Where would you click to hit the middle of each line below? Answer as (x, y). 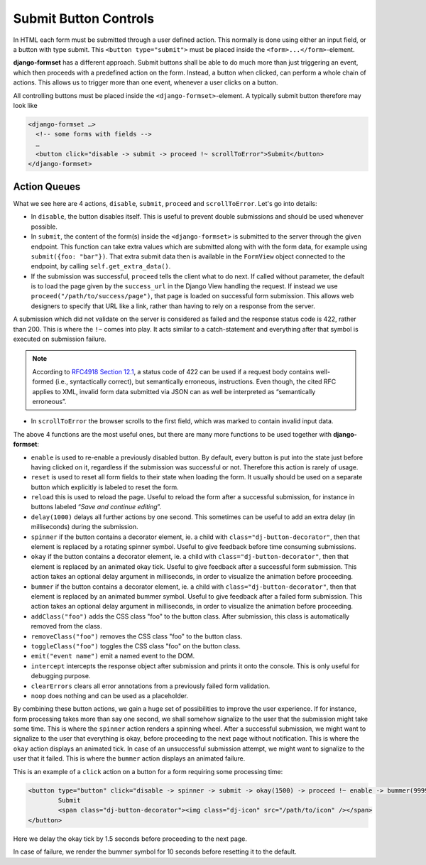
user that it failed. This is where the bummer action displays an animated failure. (129, 758)
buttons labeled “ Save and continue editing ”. (96, 507)
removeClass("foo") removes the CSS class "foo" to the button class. (137, 636)
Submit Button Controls (84, 18)
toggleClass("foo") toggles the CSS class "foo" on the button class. (136, 646)
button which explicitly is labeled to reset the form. (105, 487)
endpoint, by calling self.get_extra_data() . (101, 266)
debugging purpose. (61, 676)
